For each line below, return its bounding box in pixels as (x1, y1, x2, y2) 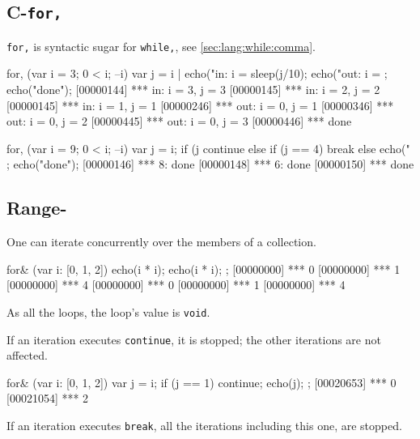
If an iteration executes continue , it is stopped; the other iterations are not (6, 330, 381, 347)
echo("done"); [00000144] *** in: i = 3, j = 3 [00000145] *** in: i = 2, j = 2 (6, 81, 380, 98)
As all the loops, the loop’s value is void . (6, 303, 210, 320)
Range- (6, 195, 67, 220)
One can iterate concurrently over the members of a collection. (6, 233, 316, 250)
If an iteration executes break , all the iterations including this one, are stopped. (6, 417, 402, 434)
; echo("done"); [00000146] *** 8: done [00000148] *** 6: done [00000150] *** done (6, 156, 414, 173)
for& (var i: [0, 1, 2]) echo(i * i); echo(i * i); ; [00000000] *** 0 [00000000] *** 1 (6, 260, 401, 277)
